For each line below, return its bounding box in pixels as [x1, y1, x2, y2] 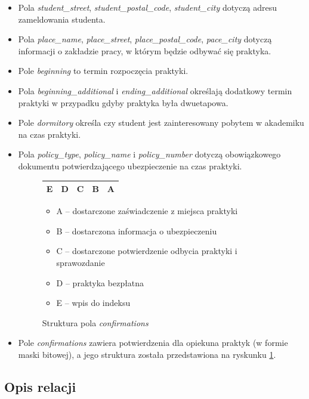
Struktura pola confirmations [42, 316, 149, 329]
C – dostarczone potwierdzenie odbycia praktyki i [56, 245, 237, 257]
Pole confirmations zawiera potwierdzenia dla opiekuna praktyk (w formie [18, 336, 288, 349]
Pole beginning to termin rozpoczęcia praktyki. [18, 64, 189, 77]
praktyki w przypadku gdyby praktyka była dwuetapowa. [18, 96, 228, 109]
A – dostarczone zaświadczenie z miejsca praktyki [56, 205, 238, 217]
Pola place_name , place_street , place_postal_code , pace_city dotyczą [18, 33, 272, 45]
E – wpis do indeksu [56, 296, 131, 309]
